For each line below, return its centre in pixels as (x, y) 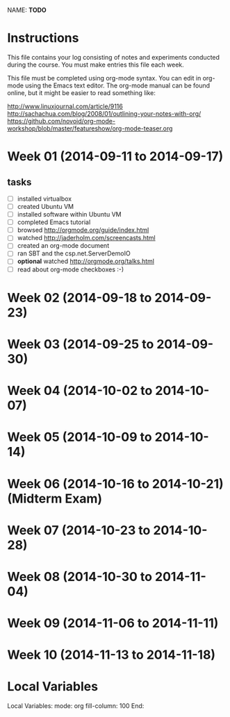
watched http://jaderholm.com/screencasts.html (86, 238)
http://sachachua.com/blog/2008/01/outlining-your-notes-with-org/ (104, 113)
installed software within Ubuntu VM (69, 214)
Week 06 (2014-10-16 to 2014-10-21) (115, 483)
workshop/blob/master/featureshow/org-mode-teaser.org (90, 128)
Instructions (43, 38)
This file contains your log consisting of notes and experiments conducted (114, 57)
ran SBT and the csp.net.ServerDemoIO (74, 253)
